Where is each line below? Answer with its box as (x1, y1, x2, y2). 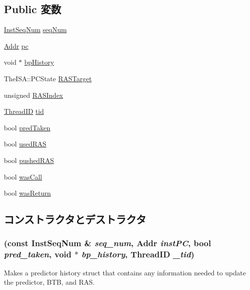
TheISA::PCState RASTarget (4, 73, 92, 83)
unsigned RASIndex (4, 90, 63, 100)
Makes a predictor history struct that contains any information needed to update (4, 267, 246, 277)
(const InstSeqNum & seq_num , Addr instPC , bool (4, 237, 211, 249)
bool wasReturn (4, 188, 51, 198)
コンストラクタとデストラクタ (4, 212, 146, 227)
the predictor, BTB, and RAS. (4, 277, 95, 287)
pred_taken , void (4, 248, 72, 260)
